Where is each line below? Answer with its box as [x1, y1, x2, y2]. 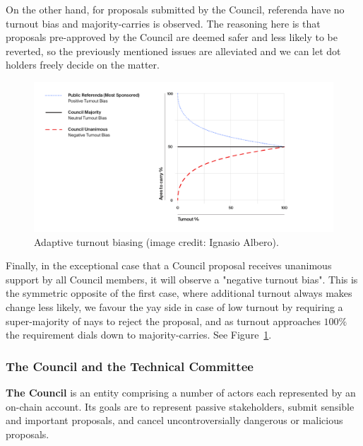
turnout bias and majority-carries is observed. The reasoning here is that [6, 16, 321, 30]
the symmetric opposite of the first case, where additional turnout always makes [6, 286, 352, 300]
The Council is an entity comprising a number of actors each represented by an [6, 385, 356, 399]
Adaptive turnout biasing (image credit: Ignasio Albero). [34, 234, 279, 249]
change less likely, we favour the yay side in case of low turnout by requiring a [6, 299, 343, 314]
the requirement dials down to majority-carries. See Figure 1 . [6, 327, 272, 342]
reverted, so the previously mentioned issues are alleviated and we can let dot [6, 43, 341, 58]
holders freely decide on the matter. [6, 57, 160, 72]
